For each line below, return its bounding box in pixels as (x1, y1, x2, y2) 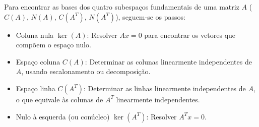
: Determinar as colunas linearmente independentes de (85, 56, 252, 67)
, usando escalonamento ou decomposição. (21, 66, 151, 77)
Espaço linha (16, 83, 55, 93)
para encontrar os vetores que (144, 29, 236, 40)
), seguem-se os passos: (115, 11, 185, 22)
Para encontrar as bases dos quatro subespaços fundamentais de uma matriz (4, 2, 239, 12)
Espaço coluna (16, 56, 60, 67)
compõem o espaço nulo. (16, 39, 91, 50)
